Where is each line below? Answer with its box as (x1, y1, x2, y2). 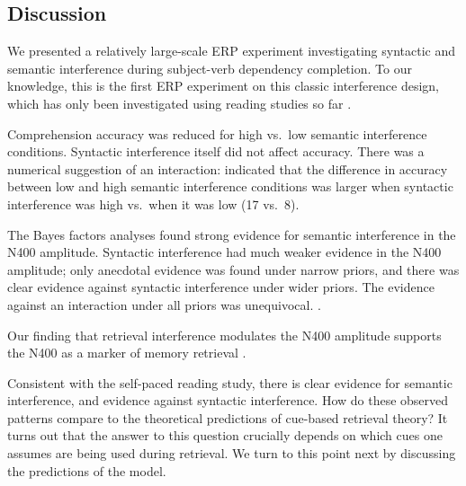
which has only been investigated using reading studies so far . (7, 93, 352, 112)
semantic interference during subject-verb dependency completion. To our (7, 58, 412, 77)
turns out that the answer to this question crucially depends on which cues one (7, 426, 443, 445)
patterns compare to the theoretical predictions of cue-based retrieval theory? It (7, 408, 448, 427)
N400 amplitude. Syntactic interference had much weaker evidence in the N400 (7, 243, 442, 261)
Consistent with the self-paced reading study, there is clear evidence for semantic (7, 373, 453, 392)
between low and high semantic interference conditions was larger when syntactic (7, 177, 453, 196)
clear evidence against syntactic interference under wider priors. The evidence (7, 278, 435, 296)
